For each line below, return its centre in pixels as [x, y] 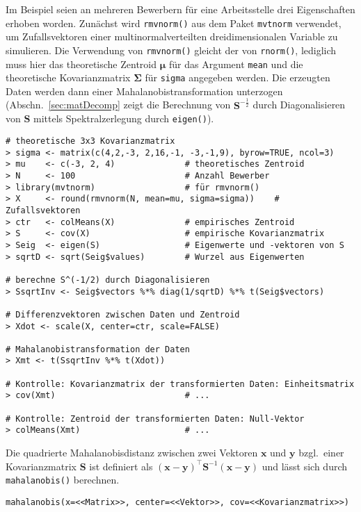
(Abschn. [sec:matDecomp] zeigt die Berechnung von [118, 105]
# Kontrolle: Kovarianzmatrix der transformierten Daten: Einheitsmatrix [180, 384]
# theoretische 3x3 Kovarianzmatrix [90, 141]
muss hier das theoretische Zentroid [81, 64]
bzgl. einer [321, 453]
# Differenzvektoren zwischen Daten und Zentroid [123, 314]
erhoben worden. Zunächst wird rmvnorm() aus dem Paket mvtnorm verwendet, [174, 23]
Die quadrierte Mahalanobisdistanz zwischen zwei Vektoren [132, 453]
